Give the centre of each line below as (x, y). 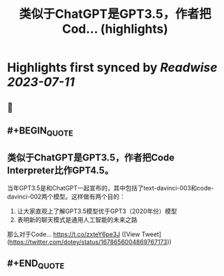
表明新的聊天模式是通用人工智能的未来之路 (77, 219)
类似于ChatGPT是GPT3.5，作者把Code (91, 157)
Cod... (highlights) (115, 29)
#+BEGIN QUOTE (40, 131)
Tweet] (151, 234)
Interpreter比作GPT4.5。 (61, 170)
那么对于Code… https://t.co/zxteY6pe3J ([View (74, 234)
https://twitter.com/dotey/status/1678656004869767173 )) (90, 242)
